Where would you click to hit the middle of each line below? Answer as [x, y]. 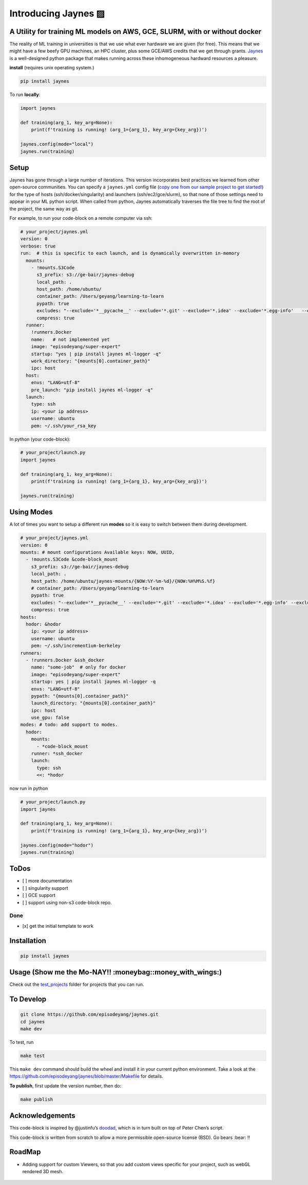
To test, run [22, 1042]
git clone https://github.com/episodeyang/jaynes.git [89, 1015]
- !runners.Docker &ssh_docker [65, 660]
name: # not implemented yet [70, 339]
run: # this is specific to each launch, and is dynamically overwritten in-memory [130, 253]
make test [33, 1056]
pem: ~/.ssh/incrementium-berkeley [76, 646]
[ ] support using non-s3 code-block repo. [67, 902]
